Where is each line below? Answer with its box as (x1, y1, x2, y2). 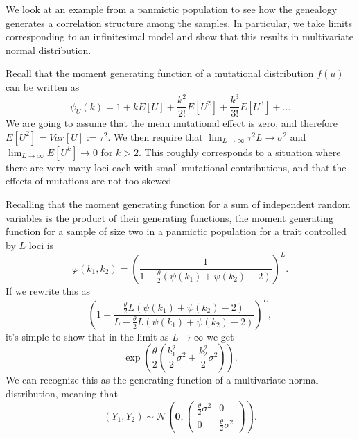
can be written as (6, 79, 80, 94)
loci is (28, 237, 54, 252)
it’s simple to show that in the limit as (6, 329, 169, 343)
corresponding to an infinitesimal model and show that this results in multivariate (6, 29, 353, 44)
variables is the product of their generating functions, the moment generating (6, 210, 333, 225)
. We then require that (107, 129, 203, 144)
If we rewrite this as (6, 283, 90, 298)
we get (207, 329, 234, 343)
